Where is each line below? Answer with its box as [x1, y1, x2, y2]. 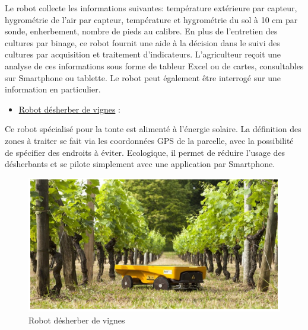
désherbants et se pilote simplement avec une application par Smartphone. [5, 158, 275, 170]
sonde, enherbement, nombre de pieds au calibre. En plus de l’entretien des [5, 25, 278, 37]
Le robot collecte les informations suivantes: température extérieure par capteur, [5, 2, 297, 14]
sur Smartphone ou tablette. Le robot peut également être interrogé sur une [5, 71, 281, 84]
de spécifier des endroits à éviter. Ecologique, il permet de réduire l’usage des [5, 146, 285, 158]
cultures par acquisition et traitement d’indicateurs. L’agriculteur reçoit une [5, 48, 281, 60]
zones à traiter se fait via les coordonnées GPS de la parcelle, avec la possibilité [5, 134, 294, 146]
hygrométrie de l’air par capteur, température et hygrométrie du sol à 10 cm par [5, 13, 298, 25]
